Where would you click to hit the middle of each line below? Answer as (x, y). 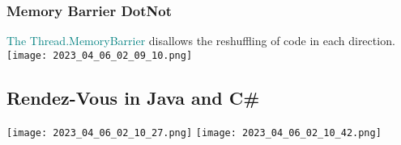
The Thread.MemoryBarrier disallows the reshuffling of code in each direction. (201, 41)
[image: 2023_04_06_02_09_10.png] (100, 55)
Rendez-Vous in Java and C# (133, 97)
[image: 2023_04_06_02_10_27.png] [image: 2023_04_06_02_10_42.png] (194, 133)
